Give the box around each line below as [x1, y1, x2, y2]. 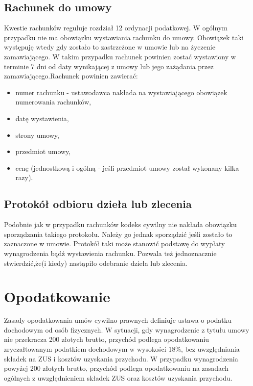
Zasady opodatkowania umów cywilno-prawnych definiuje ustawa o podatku [4, 315, 231, 325]
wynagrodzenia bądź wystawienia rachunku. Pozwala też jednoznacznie [4, 248, 217, 258]
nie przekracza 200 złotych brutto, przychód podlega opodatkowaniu [4, 334, 209, 344]
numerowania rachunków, [15, 97, 91, 107]
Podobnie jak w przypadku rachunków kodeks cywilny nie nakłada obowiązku [4, 219, 237, 230]
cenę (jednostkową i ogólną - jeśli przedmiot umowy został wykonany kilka [15, 162, 239, 173]
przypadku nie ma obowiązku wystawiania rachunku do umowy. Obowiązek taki [4, 32, 244, 42]
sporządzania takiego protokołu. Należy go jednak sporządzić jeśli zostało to [4, 229, 232, 239]
